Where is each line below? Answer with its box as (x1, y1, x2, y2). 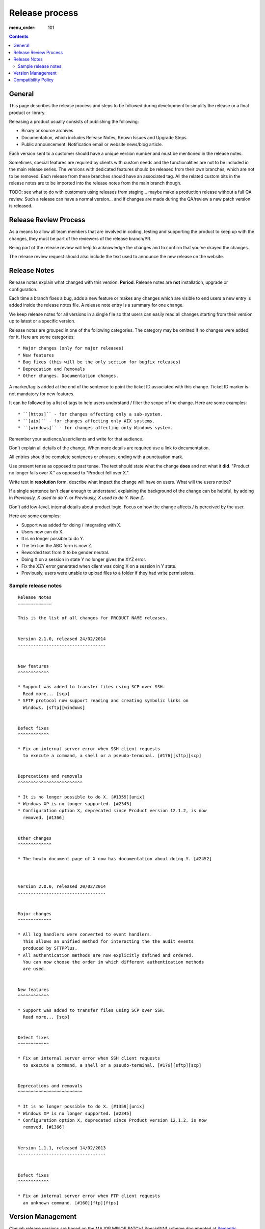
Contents (9, 33, 29, 39)
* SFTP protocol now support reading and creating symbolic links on (18, 698, 189, 703)
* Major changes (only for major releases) (18, 346, 124, 351)
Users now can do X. (21, 528, 64, 534)
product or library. (9, 110, 46, 116)
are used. (23, 966, 47, 972)
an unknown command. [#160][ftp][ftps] (23, 1200, 119, 1205)
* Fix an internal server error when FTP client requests (18, 1193, 160, 1199)
